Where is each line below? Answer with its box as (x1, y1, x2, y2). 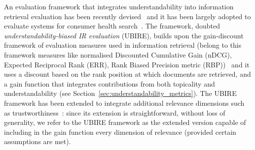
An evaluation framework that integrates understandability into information (4, 1, 234, 11)
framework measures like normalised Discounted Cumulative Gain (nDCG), (4, 49, 232, 60)
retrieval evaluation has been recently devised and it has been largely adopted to (4, 11, 251, 21)
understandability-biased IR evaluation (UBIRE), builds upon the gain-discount (4, 30, 244, 40)
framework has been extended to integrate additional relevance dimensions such (4, 97, 245, 108)
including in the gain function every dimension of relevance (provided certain (4, 126, 236, 137)
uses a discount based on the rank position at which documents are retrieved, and (4, 69, 251, 79)
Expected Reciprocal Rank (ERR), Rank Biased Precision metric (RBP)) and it (4, 59, 250, 69)
